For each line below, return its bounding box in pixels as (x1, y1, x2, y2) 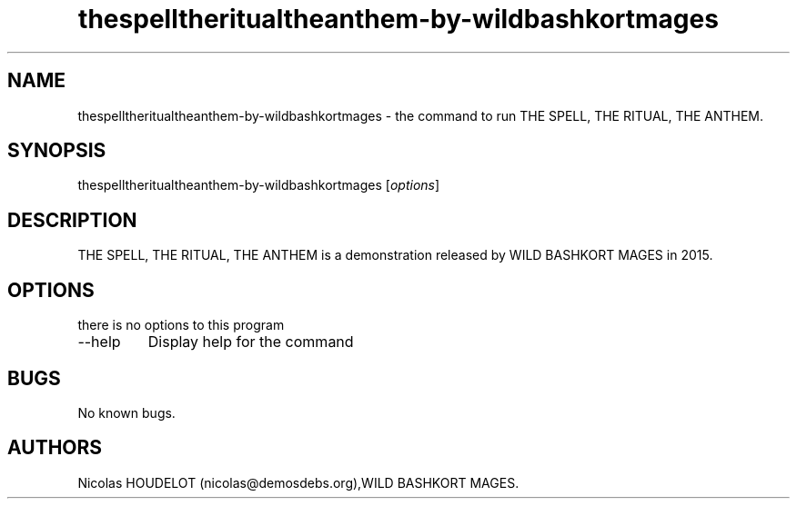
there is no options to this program (77, 317, 285, 333)
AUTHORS (7, 436, 103, 460)
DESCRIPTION (7, 208, 137, 232)
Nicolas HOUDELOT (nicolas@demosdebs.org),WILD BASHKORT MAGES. (77, 474, 520, 491)
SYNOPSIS (7, 139, 106, 163)
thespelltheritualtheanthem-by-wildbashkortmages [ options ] (77, 177, 440, 193)
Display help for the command (147, 332, 354, 352)
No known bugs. (77, 404, 176, 421)
